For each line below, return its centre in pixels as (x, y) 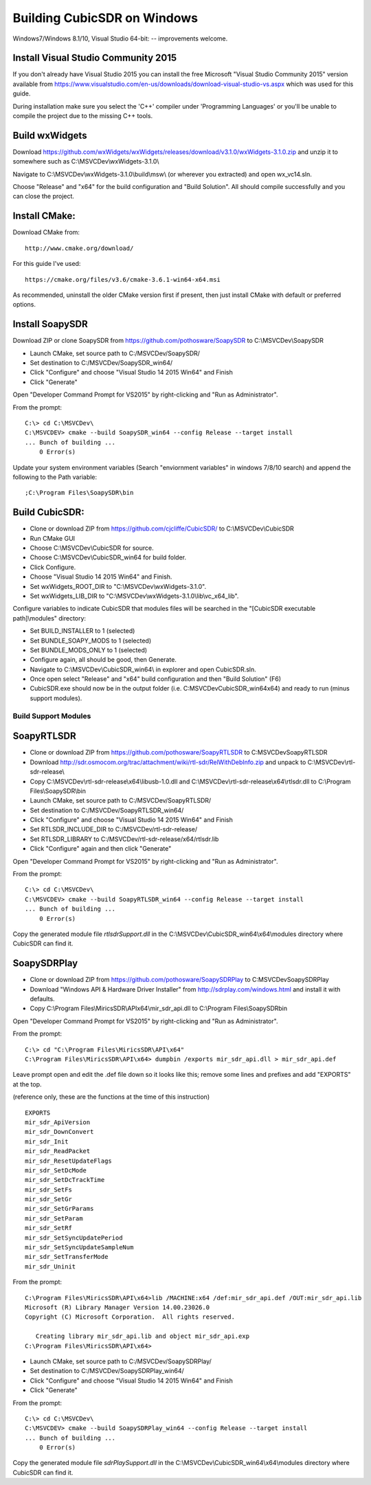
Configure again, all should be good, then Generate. (103, 660)
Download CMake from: (46, 232)
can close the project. (44, 197)
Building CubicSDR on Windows (105, 18)
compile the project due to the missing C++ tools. (83, 116)
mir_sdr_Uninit (50, 1266)
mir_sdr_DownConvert (59, 1132)
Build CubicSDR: (49, 512)
